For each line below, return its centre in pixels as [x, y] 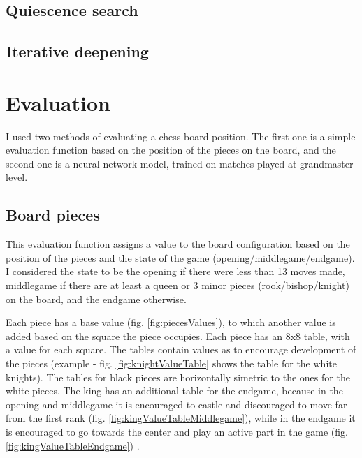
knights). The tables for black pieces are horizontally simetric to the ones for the [178, 377]
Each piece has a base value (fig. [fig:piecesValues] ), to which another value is [171, 322]
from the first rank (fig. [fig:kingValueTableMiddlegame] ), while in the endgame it [181, 418]
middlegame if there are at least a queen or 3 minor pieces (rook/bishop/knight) [178, 285]
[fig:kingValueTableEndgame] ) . [73, 445]
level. [17, 177]
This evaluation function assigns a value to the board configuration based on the [178, 244]
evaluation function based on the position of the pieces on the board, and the [171, 150]
